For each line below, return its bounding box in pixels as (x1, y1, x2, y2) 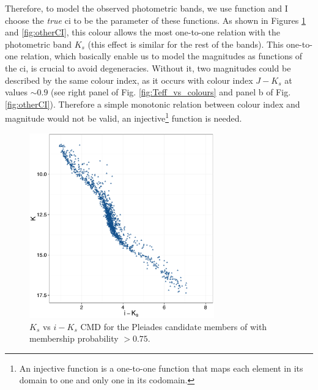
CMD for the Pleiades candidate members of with (80, 320, 267, 333)
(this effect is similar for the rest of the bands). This (87, 37, 284, 50)
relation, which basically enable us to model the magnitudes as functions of (20, 50, 303, 62)
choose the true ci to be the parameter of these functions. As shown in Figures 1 (5, 13, 306, 26)
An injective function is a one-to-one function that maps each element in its (19, 361, 303, 374)
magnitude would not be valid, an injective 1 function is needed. (5, 110, 242, 124)
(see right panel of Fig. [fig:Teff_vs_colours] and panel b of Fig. (51, 86, 291, 98)
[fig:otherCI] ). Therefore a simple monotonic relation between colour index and (5, 97, 300, 110)
